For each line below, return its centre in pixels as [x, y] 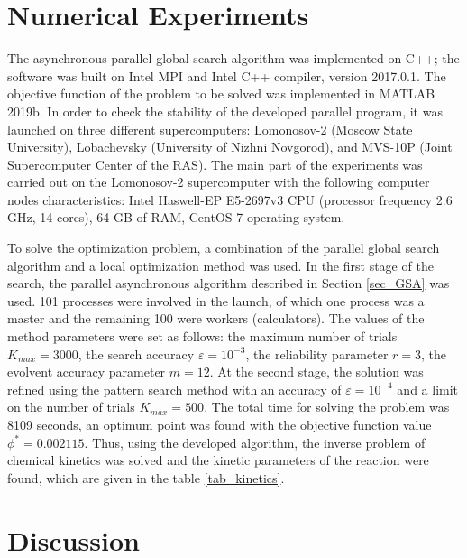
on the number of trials [71, 407]
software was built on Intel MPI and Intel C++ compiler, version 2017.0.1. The [227, 75]
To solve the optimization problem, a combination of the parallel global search [224, 248]
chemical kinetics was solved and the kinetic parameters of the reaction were [218, 460]
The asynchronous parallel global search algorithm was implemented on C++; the [233, 58]
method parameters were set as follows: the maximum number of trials [202, 336]
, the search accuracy [136, 353]
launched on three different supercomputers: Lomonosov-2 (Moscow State [210, 129]
